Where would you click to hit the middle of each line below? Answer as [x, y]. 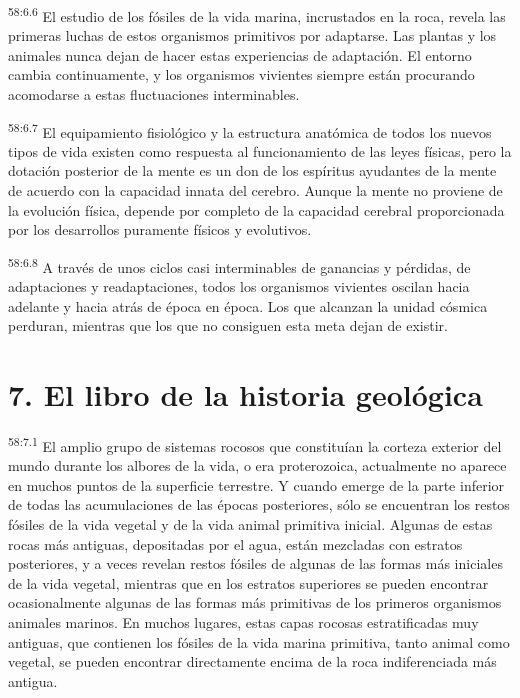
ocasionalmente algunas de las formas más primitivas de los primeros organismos [255, 602]
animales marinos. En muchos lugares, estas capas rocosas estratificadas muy [243, 622]
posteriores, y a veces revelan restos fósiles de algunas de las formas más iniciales [255, 563]
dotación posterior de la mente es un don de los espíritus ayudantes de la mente [252, 170]
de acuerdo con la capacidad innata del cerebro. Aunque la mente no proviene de [255, 190]
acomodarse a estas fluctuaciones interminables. [154, 94]
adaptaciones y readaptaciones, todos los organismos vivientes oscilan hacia [239, 286]
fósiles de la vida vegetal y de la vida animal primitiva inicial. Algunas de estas [250, 524]
